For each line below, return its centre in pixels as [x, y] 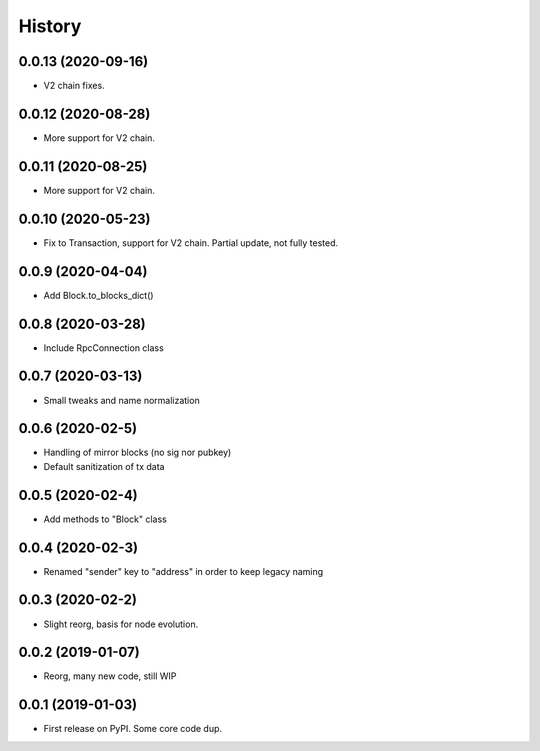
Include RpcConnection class [103, 347]
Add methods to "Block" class [105, 519]
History [50, 26]
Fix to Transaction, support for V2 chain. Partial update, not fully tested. [191, 242]
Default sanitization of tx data [104, 466]
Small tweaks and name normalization [121, 400]
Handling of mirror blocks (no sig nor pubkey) [137, 452]
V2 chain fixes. [74, 86]
